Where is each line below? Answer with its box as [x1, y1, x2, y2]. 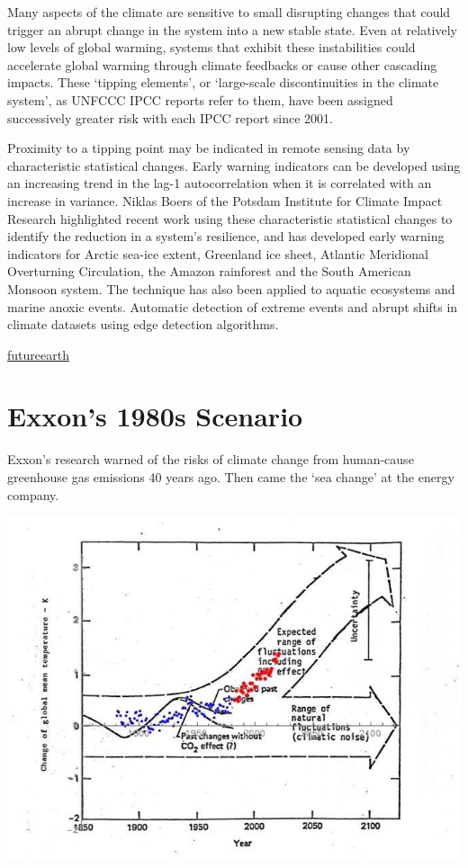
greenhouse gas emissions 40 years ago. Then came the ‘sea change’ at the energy [7, 468, 454, 486]
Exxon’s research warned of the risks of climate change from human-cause [7, 450, 414, 469]
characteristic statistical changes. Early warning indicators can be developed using [7, 156, 461, 174]
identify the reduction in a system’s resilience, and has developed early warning [7, 227, 445, 246]
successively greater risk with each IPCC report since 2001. [7, 108, 333, 127]
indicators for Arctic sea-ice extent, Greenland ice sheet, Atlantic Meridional [7, 244, 428, 263]
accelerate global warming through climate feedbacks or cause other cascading [7, 55, 437, 74]
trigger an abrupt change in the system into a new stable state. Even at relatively [7, 20, 457, 39]
